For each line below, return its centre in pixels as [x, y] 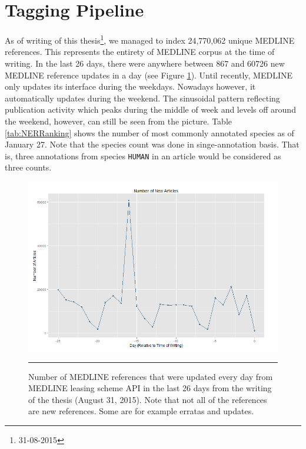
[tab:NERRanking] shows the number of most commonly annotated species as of [149, 132]
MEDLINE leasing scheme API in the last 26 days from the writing [150, 388]
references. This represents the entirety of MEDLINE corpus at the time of [140, 52]
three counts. [28, 167]
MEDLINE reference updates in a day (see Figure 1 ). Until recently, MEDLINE [149, 75]
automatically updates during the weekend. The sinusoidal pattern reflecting [142, 98]
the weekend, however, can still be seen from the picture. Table [119, 121]
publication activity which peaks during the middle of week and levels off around [150, 109]
